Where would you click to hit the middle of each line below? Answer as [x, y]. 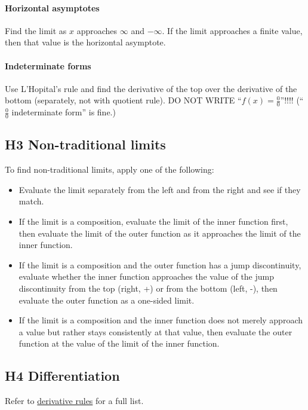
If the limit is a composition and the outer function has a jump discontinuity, [160, 264]
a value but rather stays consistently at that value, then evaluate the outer [155, 331]
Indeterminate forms [48, 65]
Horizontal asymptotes [52, 7]
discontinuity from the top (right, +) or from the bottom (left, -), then [148, 288]
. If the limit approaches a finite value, [232, 30]
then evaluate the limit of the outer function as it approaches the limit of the [160, 233]
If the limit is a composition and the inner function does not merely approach [161, 320]
